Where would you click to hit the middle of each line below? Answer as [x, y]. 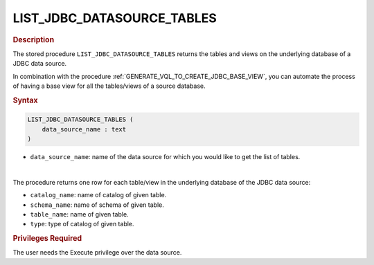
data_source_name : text [84, 129]
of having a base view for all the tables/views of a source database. [109, 86]
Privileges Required [47, 239]
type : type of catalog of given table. [82, 224]
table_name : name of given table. [79, 214]
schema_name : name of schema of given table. [97, 205]
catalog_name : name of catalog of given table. [98, 195]
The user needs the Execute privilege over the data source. [97, 253]
